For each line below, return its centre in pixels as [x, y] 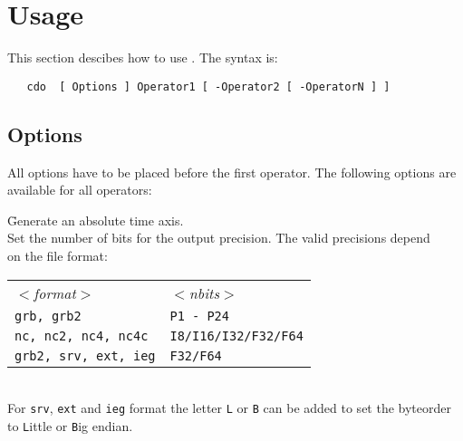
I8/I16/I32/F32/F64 [236, 336]
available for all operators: [80, 190]
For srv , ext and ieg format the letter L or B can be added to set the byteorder [229, 408]
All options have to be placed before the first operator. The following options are [232, 172]
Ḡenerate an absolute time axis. [96, 220]
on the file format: [58, 255]
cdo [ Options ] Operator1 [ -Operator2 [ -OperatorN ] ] [208, 86]
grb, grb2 [48, 316]
